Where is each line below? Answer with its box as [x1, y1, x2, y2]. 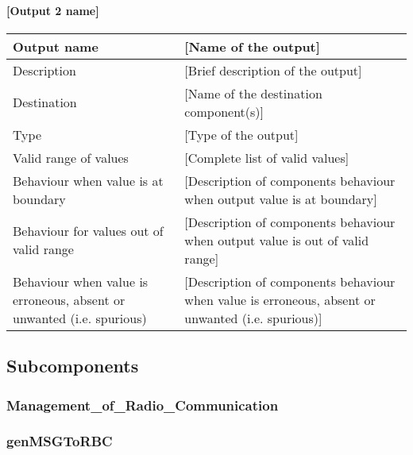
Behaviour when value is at [13, 171, 164, 190]
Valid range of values [13, 148, 129, 167]
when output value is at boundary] [184, 189, 377, 208]
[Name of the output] [184, 37, 320, 56]
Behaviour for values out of [13, 222, 164, 241]
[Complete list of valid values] [184, 148, 349, 167]
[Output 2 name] [6, 2, 99, 18]
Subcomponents [6, 353, 139, 378]
